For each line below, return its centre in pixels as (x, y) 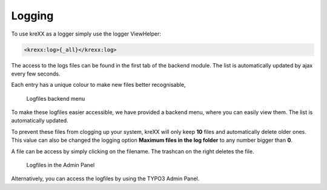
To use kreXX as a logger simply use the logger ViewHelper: (86, 34)
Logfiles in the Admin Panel (61, 165)
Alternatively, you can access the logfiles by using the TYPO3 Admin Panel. (105, 179)
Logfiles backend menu (56, 98)
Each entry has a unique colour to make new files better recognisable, (98, 85)
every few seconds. (36, 74)
